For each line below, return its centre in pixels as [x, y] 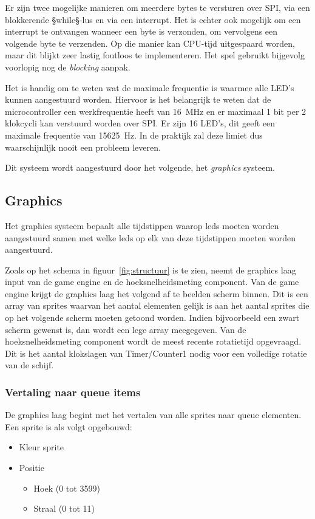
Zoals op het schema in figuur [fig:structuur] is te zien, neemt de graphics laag [151, 270]
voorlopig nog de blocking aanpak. [68, 67]
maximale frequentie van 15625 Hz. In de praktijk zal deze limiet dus [134, 135]
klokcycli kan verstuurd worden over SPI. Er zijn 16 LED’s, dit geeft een [140, 123]
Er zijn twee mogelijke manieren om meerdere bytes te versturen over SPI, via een [157, 7]
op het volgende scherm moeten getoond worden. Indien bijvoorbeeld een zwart [152, 318]
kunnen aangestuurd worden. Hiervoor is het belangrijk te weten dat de [138, 99]
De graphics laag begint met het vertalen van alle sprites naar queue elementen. [153, 415]
